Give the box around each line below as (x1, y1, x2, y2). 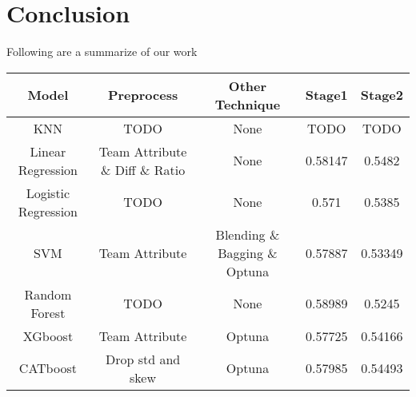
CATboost (18, 359, 77, 378)
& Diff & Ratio (100, 160, 186, 179)
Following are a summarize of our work (6, 43, 198, 60)
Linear (30, 141, 66, 161)
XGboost (22, 326, 74, 345)
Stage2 (360, 85, 403, 105)
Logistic (26, 183, 70, 202)
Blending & (215, 224, 280, 244)
